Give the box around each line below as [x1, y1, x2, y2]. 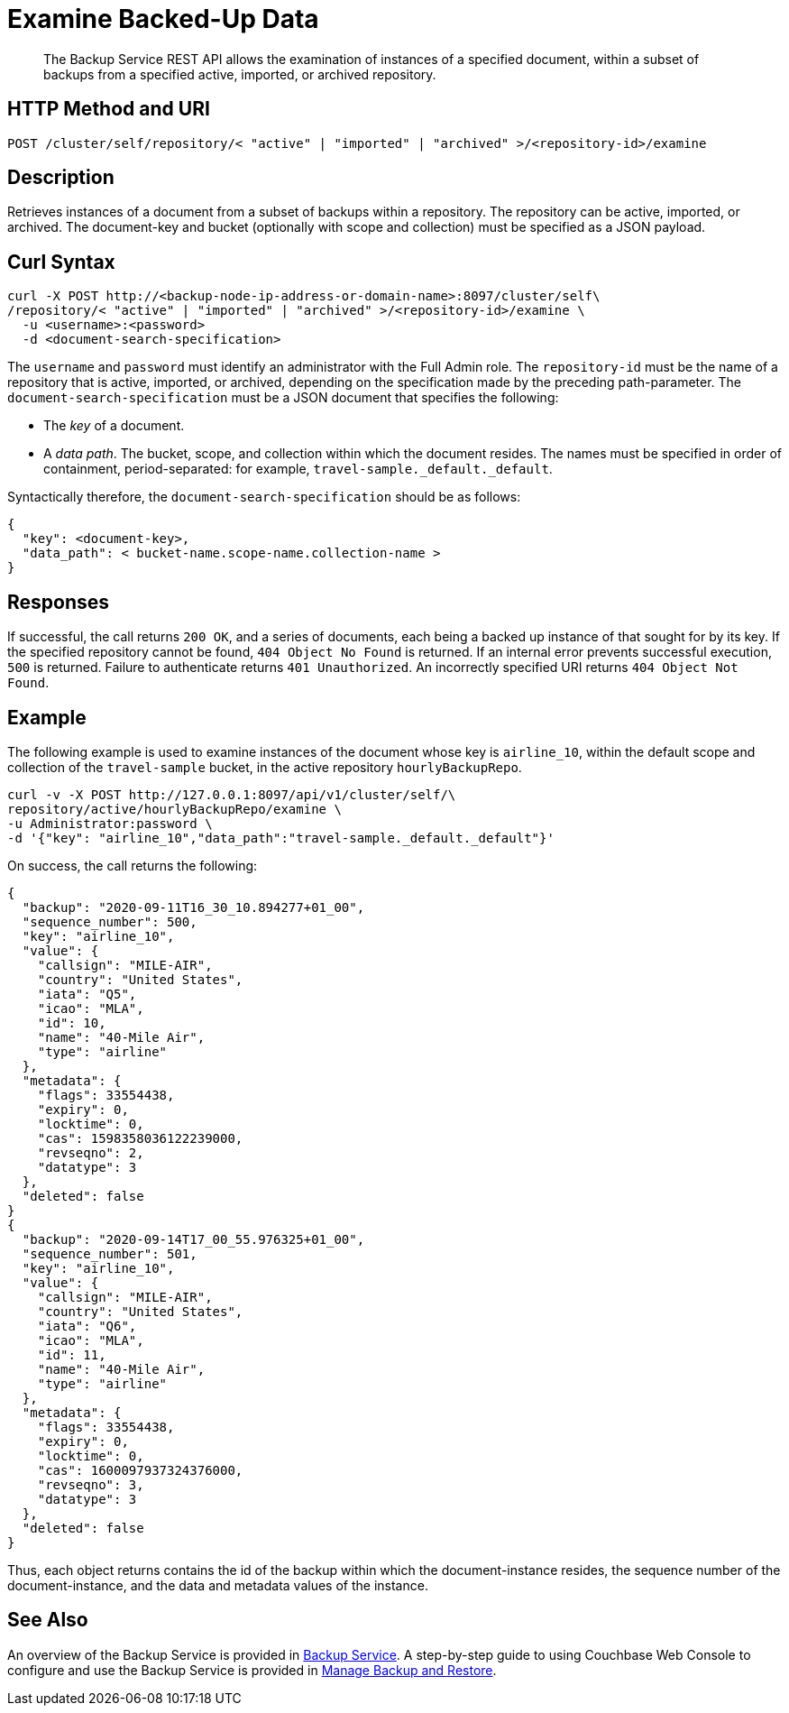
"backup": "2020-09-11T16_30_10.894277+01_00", [22, 899, 365, 915]
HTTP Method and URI [7, 97, 210, 121]
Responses [7, 590, 110, 613]
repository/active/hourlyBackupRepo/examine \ [7, 801, 342, 816]
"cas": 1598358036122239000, [37, 1130, 243, 1146]
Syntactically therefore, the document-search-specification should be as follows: [7, 489, 521, 505]
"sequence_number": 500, [22, 914, 197, 929]
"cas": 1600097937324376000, [37, 1462, 243, 1478]
